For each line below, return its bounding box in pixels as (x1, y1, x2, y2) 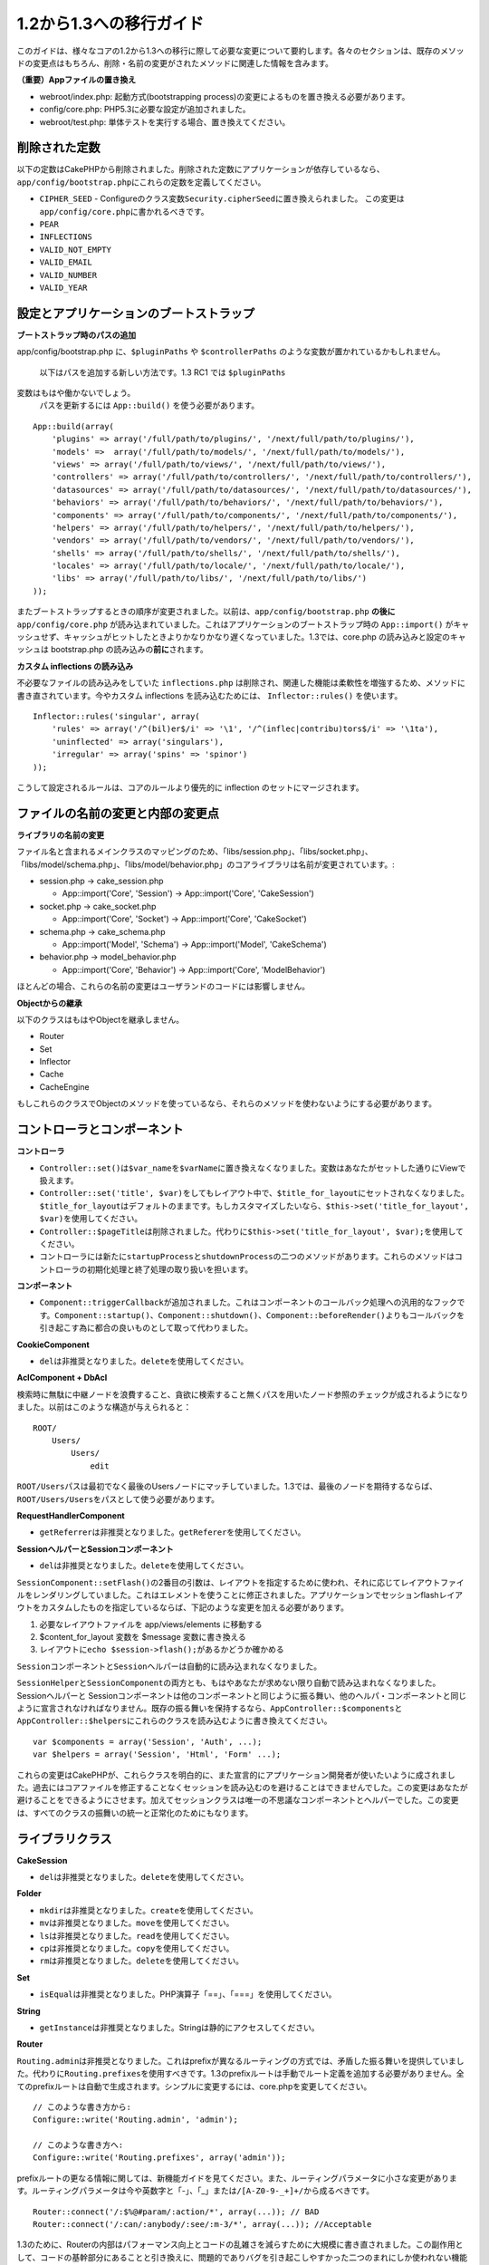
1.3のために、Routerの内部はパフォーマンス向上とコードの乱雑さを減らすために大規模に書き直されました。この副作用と (16, 2239, 464, 2251)
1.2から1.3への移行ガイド (16, 14, 204, 34)
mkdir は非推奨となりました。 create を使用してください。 (39, 1904, 258, 1915)
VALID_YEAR (39, 282, 88, 293)
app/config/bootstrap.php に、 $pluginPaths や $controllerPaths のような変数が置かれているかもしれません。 (16, 346, 446, 357)
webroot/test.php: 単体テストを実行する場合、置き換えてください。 (39, 116, 291, 127)
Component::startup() (54, 1310, 151, 1320)
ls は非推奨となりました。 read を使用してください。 (39, 1930, 235, 1941)
